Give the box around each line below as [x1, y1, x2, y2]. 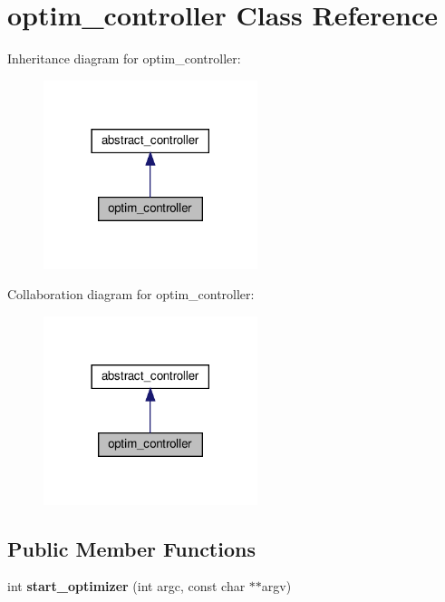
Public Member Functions [7, 534, 256, 562]
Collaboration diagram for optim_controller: [7, 285, 255, 304]
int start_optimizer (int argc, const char [7, 577, 246, 596]
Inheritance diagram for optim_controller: [7, 49, 241, 68]
